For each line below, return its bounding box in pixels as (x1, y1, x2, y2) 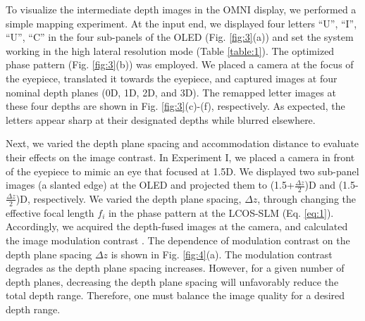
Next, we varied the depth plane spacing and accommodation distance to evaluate (6, 136, 359, 151)
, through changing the (257, 191, 356, 206)
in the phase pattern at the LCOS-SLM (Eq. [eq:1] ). (108, 205, 334, 220)
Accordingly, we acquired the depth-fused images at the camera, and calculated (6, 219, 348, 234)
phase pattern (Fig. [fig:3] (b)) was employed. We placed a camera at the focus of (6, 57, 354, 72)
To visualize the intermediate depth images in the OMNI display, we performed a (6, 2, 357, 16)
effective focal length (6, 205, 94, 220)
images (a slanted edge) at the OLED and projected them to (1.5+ (6, 177, 295, 192)
